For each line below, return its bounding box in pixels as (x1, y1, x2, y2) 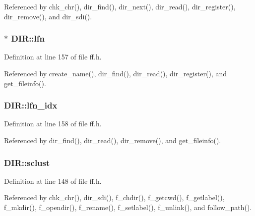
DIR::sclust (4, 156, 50, 168)
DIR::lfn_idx (4, 99, 58, 111)
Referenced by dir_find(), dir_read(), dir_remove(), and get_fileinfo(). (4, 135, 221, 145)
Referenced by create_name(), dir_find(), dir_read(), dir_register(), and (4, 68, 227, 78)
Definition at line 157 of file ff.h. (4, 52, 102, 62)
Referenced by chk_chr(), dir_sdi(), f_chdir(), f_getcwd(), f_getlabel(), (4, 192, 225, 203)
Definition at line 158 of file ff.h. (4, 118, 102, 129)
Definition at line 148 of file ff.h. (4, 175, 102, 186)
